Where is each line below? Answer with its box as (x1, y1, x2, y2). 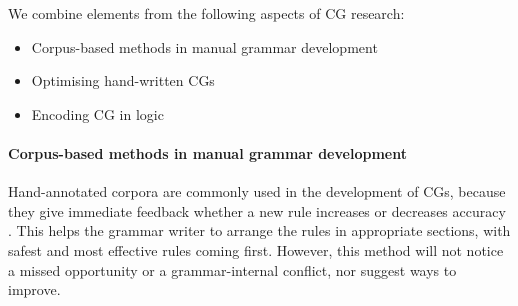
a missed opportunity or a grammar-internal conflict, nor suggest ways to (8, 259, 457, 280)
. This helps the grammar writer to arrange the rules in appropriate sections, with (8, 220, 511, 241)
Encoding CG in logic (31, 103, 164, 124)
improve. (8, 279, 61, 300)
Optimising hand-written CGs (31, 70, 215, 91)
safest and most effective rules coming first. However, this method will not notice (8, 239, 504, 260)
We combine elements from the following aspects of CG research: (8, 3, 405, 23)
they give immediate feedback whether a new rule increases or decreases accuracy (8, 200, 506, 221)
